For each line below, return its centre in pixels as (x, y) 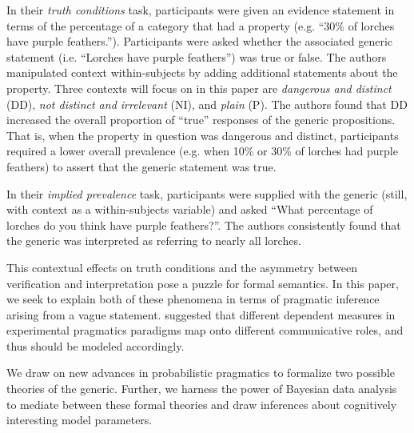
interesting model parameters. (80, 420)
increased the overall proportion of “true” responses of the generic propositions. (201, 120)
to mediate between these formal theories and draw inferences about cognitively (202, 404)
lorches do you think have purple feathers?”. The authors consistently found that (204, 225)
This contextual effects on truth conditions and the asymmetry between (182, 267)
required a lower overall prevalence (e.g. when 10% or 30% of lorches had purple (202, 151)
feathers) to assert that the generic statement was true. (141, 166)
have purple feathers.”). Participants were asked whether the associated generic (199, 41)
